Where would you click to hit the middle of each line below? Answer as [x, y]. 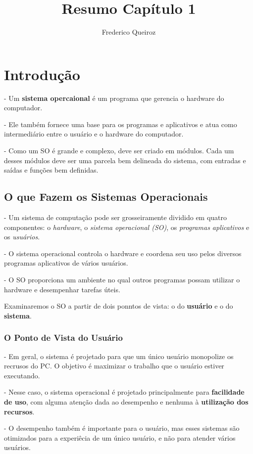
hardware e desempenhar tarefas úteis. [62, 289]
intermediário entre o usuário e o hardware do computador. [94, 134]
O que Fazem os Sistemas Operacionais [106, 197]
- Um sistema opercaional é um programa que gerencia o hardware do [114, 98]
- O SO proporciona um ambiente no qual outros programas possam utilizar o [122, 279]
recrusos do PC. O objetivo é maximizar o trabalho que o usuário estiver [114, 366]
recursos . [19, 411]
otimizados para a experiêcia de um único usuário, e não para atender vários [120, 437]
